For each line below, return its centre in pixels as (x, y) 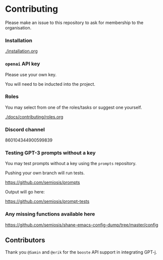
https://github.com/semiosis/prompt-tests (47, 201)
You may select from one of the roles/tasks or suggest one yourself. (73, 107)
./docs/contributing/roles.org (34, 117)
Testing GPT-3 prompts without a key (50, 153)
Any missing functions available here (50, 214)
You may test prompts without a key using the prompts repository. (71, 164)
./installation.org (21, 51)
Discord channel (25, 129)
